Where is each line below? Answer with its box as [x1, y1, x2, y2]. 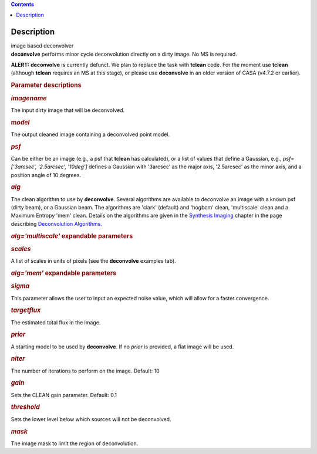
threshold [11, 403, 41, 411]
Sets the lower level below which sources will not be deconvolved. [11, 415, 171, 422]
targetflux [11, 306, 41, 314]
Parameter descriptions [11, 81, 82, 89]
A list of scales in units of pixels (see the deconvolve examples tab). [11, 258, 176, 265]
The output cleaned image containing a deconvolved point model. [11, 131, 170, 138]
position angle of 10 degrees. [11, 171, 82, 178]
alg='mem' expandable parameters [11, 269, 117, 277]
